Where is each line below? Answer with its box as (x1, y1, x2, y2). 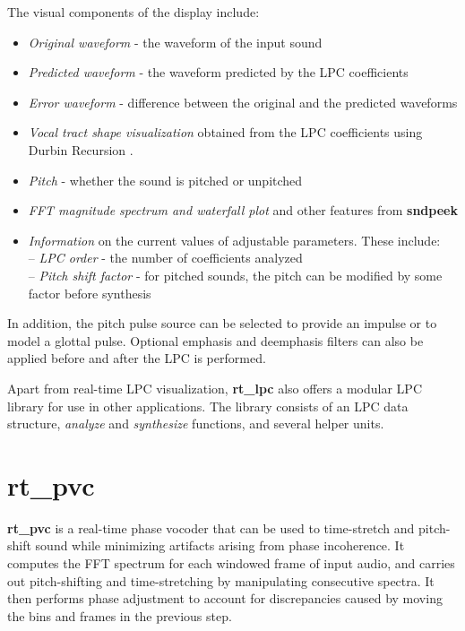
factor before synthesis (28, 283, 151, 302)
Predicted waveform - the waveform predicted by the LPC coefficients (28, 63, 409, 82)
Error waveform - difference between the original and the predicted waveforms (28, 92, 458, 111)
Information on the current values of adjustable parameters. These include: (28, 230, 441, 249)
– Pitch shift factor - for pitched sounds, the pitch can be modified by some (28, 265, 443, 284)
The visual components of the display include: (7, 3, 260, 21)
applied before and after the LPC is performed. (7, 349, 266, 367)
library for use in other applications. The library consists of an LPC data (7, 396, 409, 415)
